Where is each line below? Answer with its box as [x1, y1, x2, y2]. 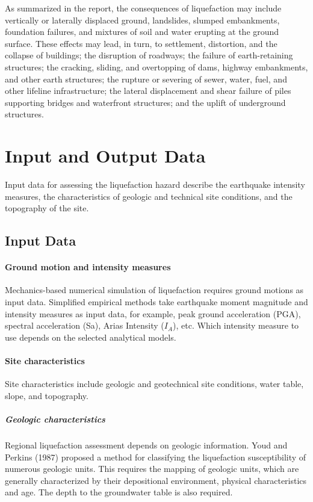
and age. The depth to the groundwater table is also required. [5, 486, 233, 498]
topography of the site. [5, 202, 89, 214]
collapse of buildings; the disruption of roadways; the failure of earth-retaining [5, 49, 293, 61]
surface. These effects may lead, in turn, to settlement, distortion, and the [5, 37, 277, 49]
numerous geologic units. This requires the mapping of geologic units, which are [5, 462, 299, 475]
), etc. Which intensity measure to [173, 319, 299, 332]
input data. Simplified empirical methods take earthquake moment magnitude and [5, 296, 308, 308]
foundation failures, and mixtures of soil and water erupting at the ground [5, 25, 279, 38]
